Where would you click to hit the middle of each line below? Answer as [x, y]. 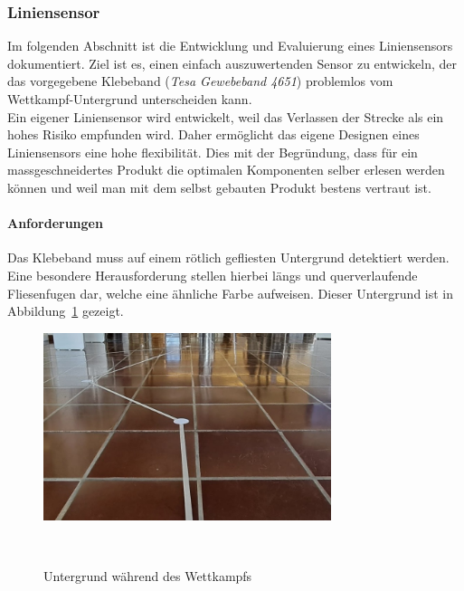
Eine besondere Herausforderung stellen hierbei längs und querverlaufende [213, 275]
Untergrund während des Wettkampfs [148, 576]
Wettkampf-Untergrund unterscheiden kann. [130, 99]
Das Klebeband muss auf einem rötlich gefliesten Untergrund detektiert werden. [228, 257]
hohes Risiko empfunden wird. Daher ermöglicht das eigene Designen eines [213, 134]
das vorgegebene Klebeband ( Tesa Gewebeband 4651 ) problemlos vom [200, 81]
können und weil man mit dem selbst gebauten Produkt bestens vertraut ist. [219, 187]
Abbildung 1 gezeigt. [66, 311]
